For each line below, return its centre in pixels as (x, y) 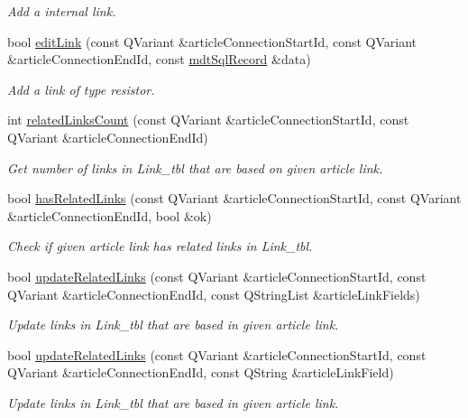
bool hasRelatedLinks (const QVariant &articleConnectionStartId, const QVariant (234, 198)
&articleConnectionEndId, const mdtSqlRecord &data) (159, 59)
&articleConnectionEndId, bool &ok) (110, 215)
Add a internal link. (62, 11)
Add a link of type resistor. (81, 89)
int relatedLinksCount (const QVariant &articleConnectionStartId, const (208, 120)
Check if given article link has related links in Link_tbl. (160, 246)
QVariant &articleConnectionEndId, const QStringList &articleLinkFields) (214, 294)
